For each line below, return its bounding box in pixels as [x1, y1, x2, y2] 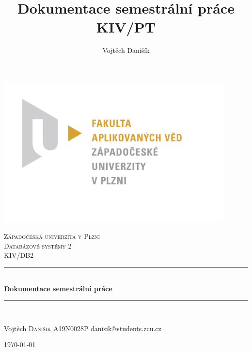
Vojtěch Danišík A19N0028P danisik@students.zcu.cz [4, 323, 161, 333]
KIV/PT [96, 17, 156, 37]
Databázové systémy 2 [4, 240, 72, 251]
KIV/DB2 [4, 250, 34, 260]
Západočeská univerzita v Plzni [4, 231, 100, 241]
